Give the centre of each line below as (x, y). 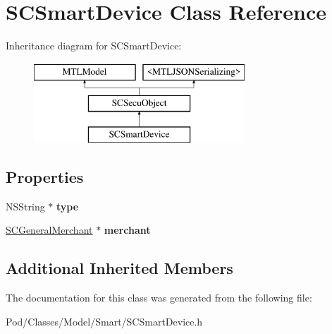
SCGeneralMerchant (49, 230)
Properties (45, 177)
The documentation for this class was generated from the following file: (159, 298)
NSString (25, 206)
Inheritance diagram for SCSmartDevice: (94, 46)
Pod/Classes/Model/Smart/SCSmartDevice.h (104, 321)
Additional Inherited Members (119, 268)
